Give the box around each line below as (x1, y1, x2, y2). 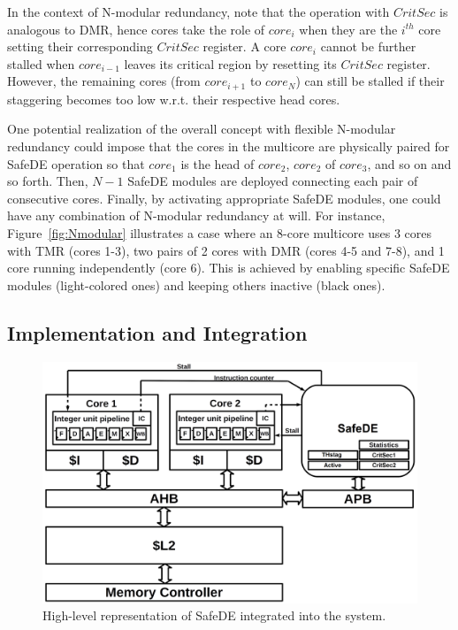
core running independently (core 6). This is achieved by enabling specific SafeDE (7, 258, 450, 277)
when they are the (299, 19, 398, 38)
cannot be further (320, 37, 416, 56)
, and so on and (367, 154, 452, 173)
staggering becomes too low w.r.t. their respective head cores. (7, 89, 340, 108)
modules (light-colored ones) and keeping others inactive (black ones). (7, 275, 385, 294)
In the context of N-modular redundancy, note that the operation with (7, 3, 390, 20)
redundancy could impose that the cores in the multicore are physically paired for (7, 137, 450, 156)
